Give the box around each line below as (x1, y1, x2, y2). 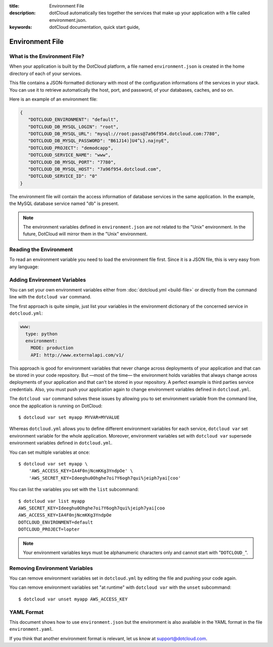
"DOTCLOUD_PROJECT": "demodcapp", (28, 145, 114, 151)
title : (9, 3, 20, 9)
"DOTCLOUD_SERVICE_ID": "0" (28, 174, 98, 179)
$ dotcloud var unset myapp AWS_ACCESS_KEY (18, 596, 128, 602)
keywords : (9, 24, 32, 30)
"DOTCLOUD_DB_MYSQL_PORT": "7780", (28, 159, 116, 165)
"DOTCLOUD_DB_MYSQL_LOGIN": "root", (28, 124, 119, 130)
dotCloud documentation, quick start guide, (49, 24, 140, 30)
